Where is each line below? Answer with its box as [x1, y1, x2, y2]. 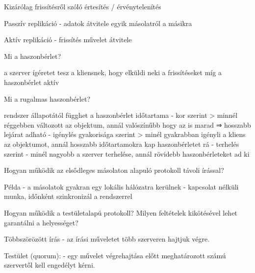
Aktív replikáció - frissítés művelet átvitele [4, 34, 132, 45]
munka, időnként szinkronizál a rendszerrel [4, 191, 132, 201]
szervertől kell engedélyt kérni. [4, 260, 95, 270]
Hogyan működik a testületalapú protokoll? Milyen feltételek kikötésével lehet [4, 207, 237, 218]
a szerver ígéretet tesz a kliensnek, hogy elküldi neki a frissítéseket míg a [4, 67, 222, 78]
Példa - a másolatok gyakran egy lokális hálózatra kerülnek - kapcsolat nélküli [4, 181, 239, 191]
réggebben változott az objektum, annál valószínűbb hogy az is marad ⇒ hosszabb [4, 119, 251, 130]
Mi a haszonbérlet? [4, 51, 61, 61]
